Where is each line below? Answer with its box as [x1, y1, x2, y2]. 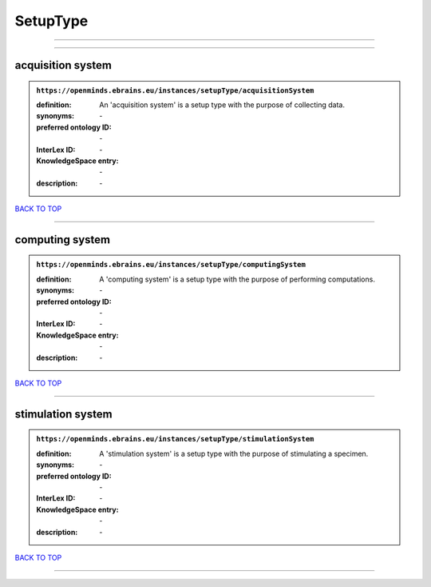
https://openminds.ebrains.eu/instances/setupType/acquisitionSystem [36, 86, 314, 95]
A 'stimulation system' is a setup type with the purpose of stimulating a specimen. [99, 449, 369, 458]
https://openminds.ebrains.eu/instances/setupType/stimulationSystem [36, 434, 314, 444]
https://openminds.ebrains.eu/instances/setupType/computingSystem [36, 260, 306, 270]
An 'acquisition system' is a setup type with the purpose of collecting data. [99, 100, 345, 110]
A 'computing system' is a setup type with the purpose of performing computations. [99, 274, 375, 284]
